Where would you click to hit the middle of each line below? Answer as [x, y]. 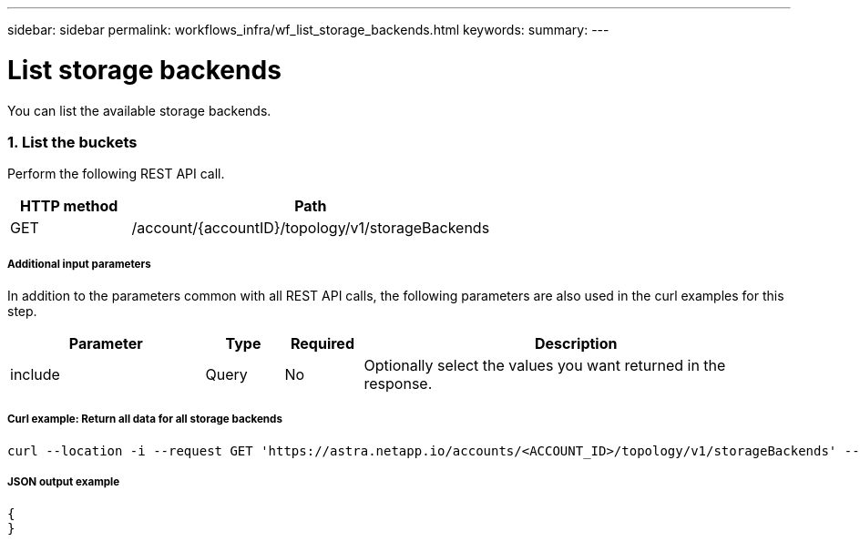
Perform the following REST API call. [116, 174]
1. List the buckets [72, 142]
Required [322, 344]
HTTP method [69, 206]
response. [398, 384]
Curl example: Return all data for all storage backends [145, 419]
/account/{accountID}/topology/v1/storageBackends [311, 228]
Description [576, 344]
